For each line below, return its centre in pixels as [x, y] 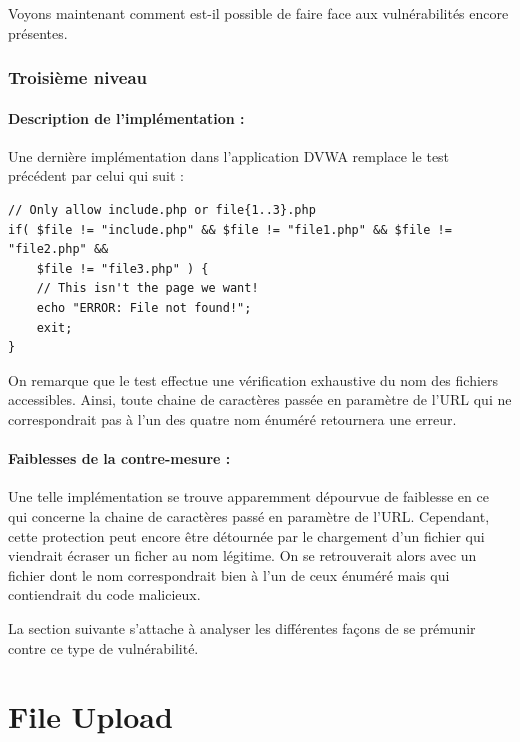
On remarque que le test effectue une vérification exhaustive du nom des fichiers [253, 379]
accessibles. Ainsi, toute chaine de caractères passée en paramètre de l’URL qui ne [260, 399]
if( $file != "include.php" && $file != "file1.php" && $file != [230, 229]
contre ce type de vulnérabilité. [103, 647]
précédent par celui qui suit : [96, 175]
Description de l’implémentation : [126, 117]
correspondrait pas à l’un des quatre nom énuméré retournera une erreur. [232, 418]
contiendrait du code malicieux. [104, 594]
